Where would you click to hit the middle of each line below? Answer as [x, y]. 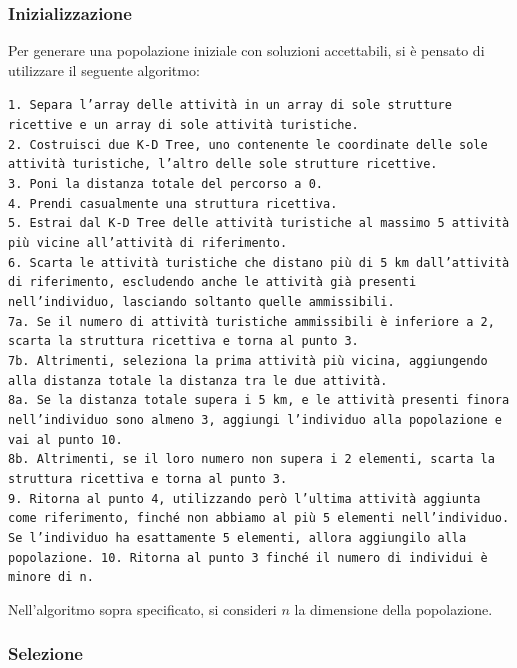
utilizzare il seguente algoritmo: [104, 69]
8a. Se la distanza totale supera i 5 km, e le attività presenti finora [259, 400]
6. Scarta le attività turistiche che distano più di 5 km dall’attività [259, 262]
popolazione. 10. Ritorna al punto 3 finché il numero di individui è [248, 557]
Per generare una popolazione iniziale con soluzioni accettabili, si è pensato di [246, 50]
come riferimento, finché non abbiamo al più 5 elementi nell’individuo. [259, 518]
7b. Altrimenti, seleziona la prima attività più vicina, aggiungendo [248, 360]
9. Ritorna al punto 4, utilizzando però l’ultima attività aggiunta [244, 498]
